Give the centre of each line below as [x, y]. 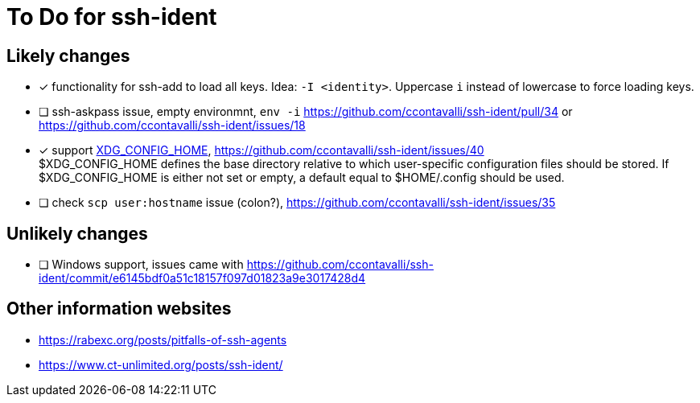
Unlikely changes [77, 233]
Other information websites [119, 309]
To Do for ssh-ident [112, 17]
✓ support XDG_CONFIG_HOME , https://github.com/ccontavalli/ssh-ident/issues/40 [261, 150]
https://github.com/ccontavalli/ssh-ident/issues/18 [172, 125]
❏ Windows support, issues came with [141, 265]
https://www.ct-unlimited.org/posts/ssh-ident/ [161, 364]
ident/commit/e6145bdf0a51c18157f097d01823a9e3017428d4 [202, 278]
